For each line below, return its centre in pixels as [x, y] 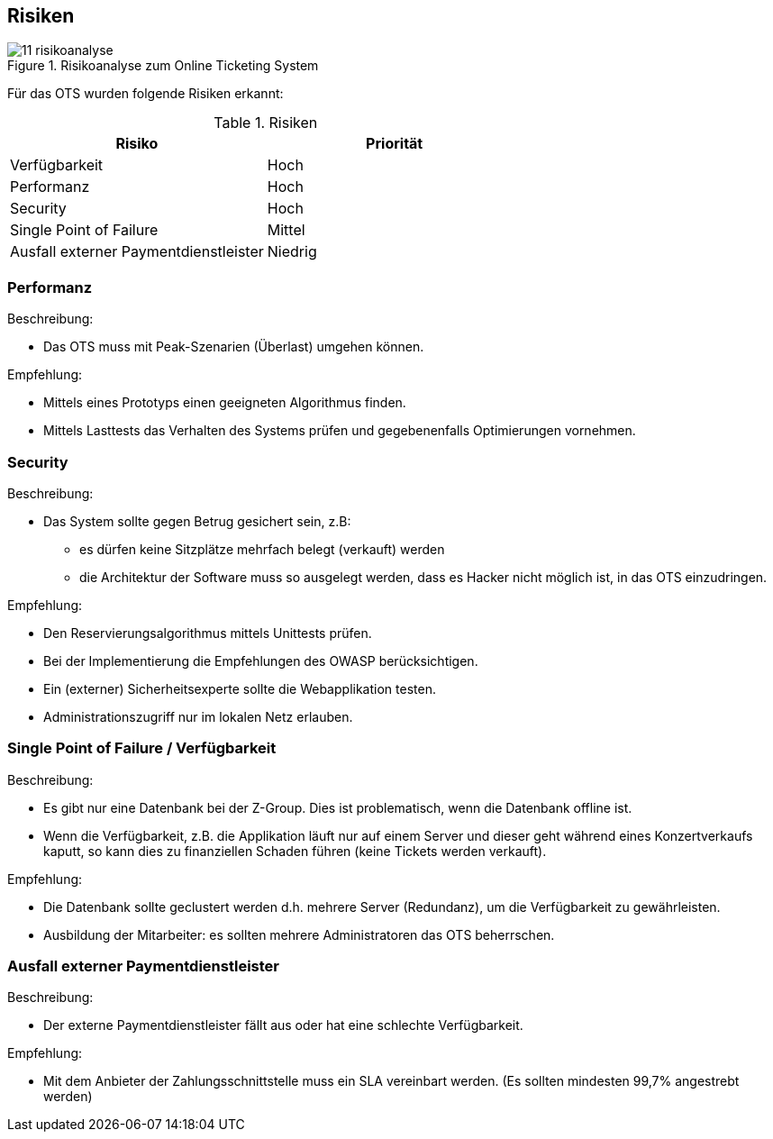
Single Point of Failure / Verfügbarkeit [142, 748]
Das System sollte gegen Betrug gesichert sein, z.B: [197, 521]
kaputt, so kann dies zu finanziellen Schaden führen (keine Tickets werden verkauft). [295, 851]
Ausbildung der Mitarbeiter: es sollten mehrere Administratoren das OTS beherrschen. [299, 934]
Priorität [395, 144]
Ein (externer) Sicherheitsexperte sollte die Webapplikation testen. [240, 688]
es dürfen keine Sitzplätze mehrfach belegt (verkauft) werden [262, 549]
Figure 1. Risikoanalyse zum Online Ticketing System [163, 66]
